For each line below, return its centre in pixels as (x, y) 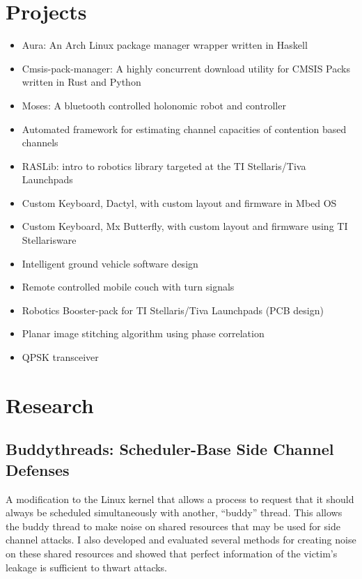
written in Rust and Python (81, 82)
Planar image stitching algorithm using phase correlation (143, 333)
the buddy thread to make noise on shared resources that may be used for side (173, 526)
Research (50, 404)
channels (40, 142)
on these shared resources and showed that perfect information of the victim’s (172, 553)
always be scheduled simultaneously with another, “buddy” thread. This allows (174, 512)
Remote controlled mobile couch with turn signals (128, 287)
